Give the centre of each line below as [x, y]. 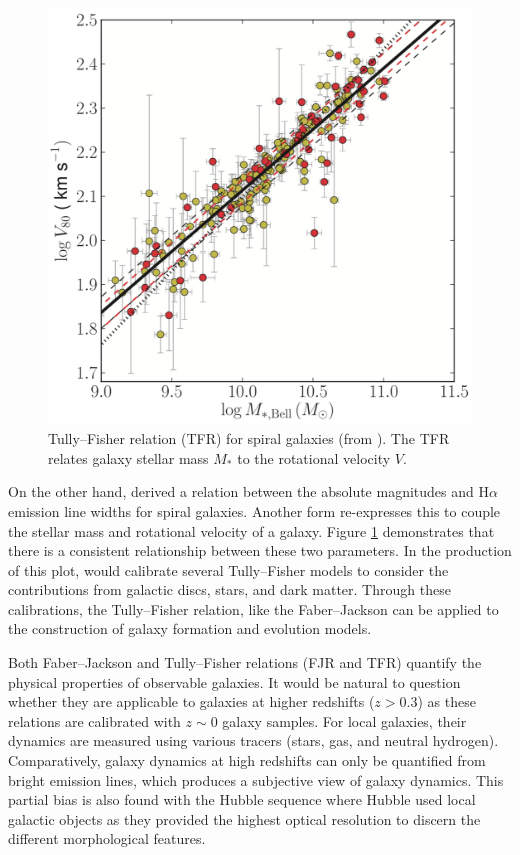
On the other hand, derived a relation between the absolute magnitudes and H [248, 491]
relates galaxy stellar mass [128, 457]
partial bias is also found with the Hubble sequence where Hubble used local [242, 799]
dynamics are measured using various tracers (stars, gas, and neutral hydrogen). [253, 740]
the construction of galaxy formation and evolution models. [190, 628]
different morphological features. [107, 838]
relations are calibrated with [94, 720]
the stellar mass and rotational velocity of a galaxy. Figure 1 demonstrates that [251, 530]
